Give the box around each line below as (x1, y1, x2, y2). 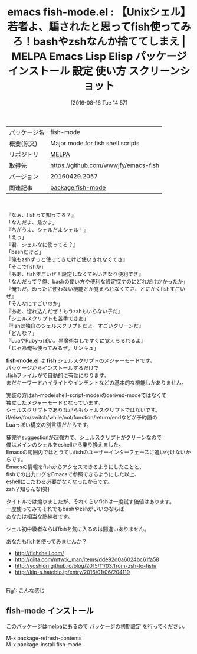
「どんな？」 (6, 329, 37, 337)
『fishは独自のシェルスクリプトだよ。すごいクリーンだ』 (6, 322, 145, 329)
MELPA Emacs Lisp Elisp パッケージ (11, 50, 187, 63)
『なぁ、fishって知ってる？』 (6, 211, 77, 219)
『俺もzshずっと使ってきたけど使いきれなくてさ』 (6, 255, 128, 263)
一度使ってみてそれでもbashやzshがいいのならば (6, 505, 125, 512)
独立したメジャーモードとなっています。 (6, 399, 103, 406)
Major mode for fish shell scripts (50, 139, 140, 147)
